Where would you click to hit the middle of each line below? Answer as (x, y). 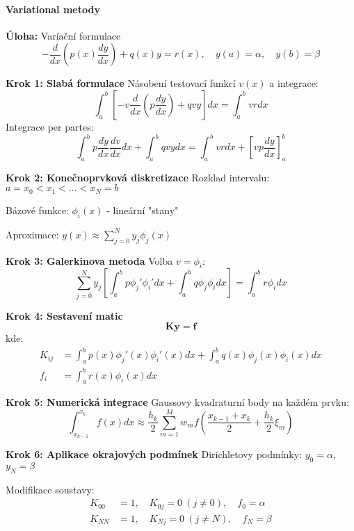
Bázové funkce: (37, 210)
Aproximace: (32, 234)
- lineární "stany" (143, 210)
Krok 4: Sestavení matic (64, 315)
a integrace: (294, 83)
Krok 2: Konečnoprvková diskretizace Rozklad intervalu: (138, 177)
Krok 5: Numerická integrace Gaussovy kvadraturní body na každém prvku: (177, 402)
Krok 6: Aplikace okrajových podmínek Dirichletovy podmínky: (154, 454)
